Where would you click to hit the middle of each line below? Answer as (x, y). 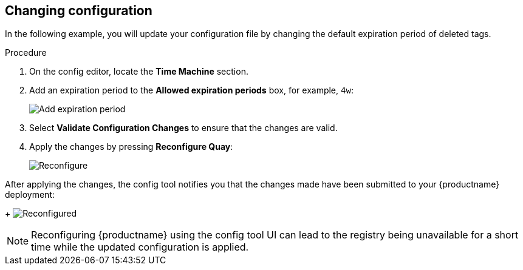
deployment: (30, 195)
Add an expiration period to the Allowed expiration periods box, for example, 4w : (191, 90)
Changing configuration (79, 11)
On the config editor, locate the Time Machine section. (139, 72)
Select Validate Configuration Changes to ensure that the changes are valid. (183, 128)
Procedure (26, 53)
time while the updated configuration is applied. (140, 247)
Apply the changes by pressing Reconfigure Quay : (131, 147)
